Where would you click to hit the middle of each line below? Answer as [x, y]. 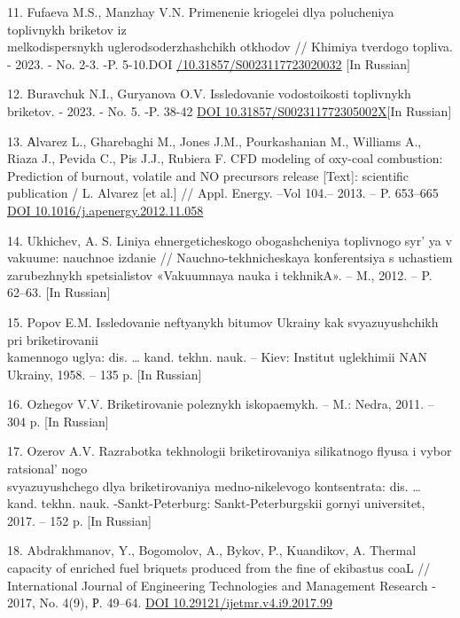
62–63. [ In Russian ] [59, 292]
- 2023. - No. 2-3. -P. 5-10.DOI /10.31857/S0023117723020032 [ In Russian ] [209, 63]
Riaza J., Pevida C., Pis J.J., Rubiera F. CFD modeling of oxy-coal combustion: [225, 158]
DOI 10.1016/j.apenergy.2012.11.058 [105, 210]
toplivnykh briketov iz [67, 29]
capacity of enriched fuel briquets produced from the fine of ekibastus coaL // [219, 568]
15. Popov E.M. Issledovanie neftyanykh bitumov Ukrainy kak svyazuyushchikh [223, 321]
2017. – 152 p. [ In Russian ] [79, 520]
